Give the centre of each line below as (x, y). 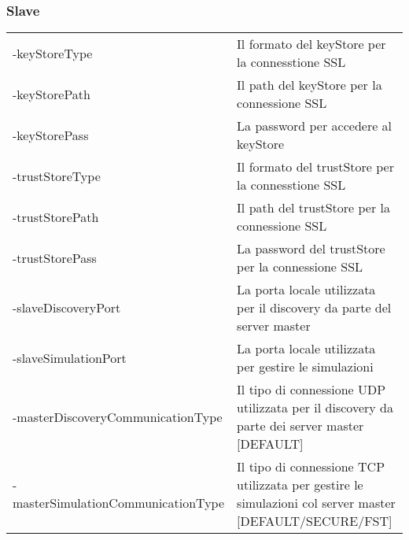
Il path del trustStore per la (314, 208)
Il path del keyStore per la (310, 85)
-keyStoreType (53, 53)
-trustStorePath (56, 216)
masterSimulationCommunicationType (119, 503)
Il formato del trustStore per (315, 167)
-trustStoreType (57, 176)
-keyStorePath (52, 94)
